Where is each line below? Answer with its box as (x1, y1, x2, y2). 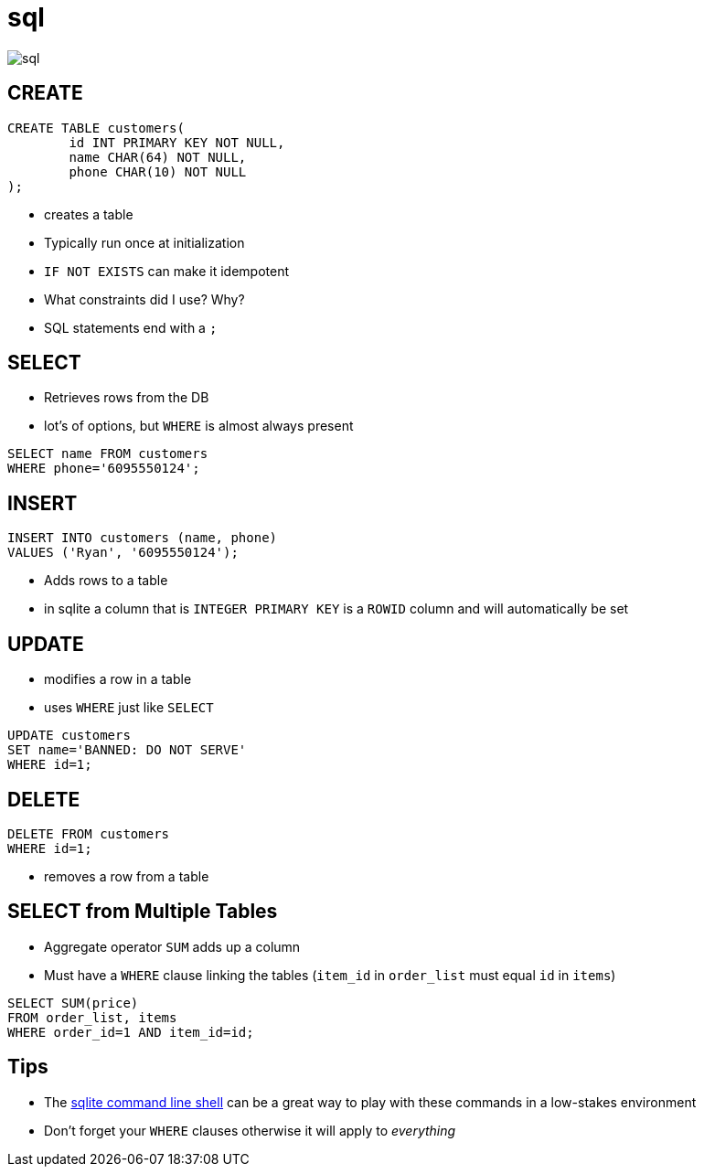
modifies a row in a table (44, 671, 192, 688)
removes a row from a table (44, 868, 209, 884)
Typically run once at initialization (44, 234, 245, 251)
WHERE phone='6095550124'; (7, 461, 200, 476)
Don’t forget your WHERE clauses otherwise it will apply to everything (44, 1122, 456, 1138)
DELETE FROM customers (7, 826, 170, 841)
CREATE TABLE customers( (7, 120, 185, 135)
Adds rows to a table (44, 572, 168, 589)
